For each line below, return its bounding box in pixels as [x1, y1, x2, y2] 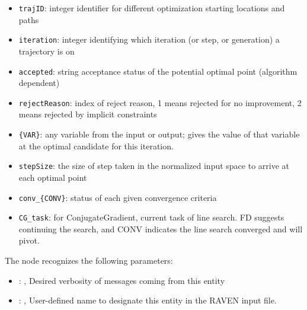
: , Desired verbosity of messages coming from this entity [18, 274, 225, 286]
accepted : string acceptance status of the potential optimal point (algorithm [18, 65, 298, 77]
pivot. [18, 234, 40, 247]
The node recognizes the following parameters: [5, 254, 173, 266]
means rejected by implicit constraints [18, 108, 157, 120]
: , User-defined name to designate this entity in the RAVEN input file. [18, 294, 277, 306]
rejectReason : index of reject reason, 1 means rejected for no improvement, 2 [18, 96, 302, 108]
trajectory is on [18, 44, 75, 57]
